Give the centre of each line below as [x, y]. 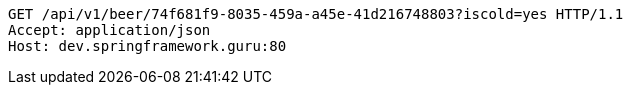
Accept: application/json [109, 30]
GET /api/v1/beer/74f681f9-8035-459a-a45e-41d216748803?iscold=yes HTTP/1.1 [316, 14]
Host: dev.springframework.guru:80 [147, 46]
